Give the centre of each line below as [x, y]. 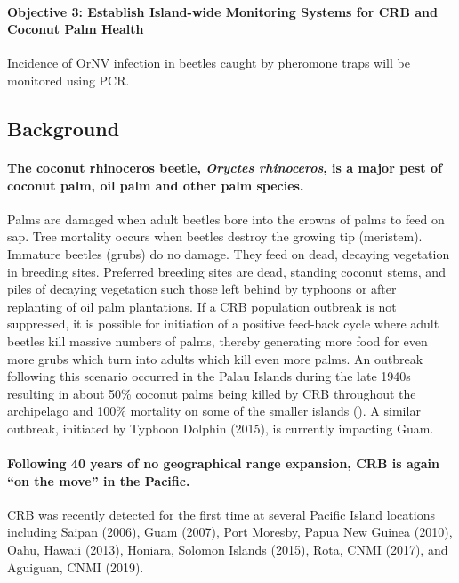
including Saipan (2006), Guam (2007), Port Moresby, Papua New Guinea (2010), [230, 532]
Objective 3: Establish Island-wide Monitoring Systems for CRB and [222, 11]
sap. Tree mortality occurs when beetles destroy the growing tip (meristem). [215, 236]
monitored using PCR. [68, 80]
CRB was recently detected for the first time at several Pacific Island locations [221, 514]
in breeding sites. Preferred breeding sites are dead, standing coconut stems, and [226, 271]
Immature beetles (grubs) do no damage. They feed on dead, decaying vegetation [229, 253]
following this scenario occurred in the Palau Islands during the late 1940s [209, 376]
